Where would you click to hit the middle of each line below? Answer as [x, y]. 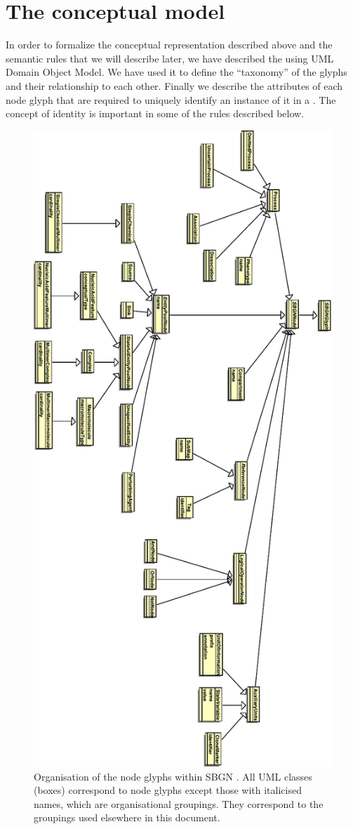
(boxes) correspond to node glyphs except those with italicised [168, 790]
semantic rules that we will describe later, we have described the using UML [170, 58]
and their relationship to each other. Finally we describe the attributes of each [174, 85]
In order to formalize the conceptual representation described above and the [169, 45]
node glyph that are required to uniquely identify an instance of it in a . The [171, 99]
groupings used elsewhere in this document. [127, 817]
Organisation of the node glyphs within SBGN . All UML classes [173, 776]
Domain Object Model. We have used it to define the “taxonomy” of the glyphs [176, 72]
